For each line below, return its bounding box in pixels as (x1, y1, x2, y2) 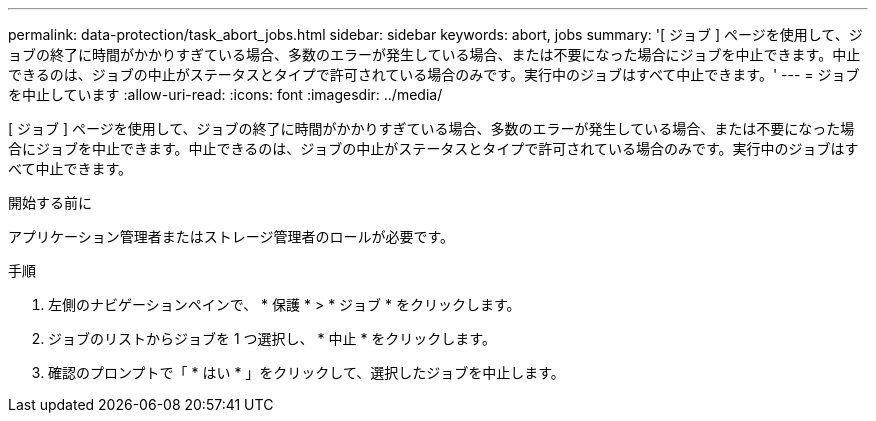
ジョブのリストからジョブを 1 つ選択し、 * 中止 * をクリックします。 (48, 330, 496, 347)
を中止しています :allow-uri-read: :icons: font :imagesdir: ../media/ (8, 86, 443, 103)
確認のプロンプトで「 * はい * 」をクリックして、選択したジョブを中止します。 (48, 364, 565, 381)
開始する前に (8, 194, 92, 211)
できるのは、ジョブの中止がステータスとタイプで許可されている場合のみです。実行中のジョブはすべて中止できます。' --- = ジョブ (8, 66, 860, 83)
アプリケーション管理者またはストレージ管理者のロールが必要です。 (8, 228, 455, 245)
